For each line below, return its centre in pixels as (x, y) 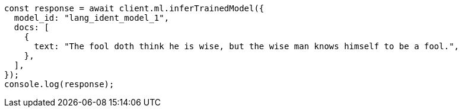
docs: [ (31, 27)
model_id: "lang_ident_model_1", (92, 18)
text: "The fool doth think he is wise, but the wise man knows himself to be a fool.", (247, 46)
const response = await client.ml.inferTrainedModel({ (134, 8)
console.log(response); (59, 84)
